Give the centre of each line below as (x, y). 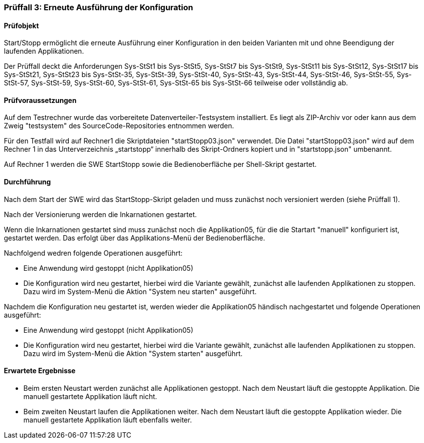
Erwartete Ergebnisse (40, 371)
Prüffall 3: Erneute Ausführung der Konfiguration (99, 7)
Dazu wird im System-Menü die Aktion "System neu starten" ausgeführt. (140, 291)
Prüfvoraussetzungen (40, 100)
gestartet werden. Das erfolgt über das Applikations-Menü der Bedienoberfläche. (135, 238)
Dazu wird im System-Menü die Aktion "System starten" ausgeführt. (133, 353)
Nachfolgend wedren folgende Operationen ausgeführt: (93, 253)
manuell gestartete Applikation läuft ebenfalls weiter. (108, 420)
